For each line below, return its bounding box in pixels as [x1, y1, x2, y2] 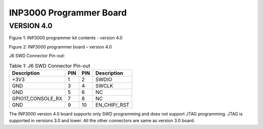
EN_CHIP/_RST [95, 101, 130, 108]
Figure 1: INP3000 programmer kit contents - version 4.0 [9, 35, 123, 41]
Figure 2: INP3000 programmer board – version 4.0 [9, 44, 112, 49]
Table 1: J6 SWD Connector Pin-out [9, 62, 90, 69]
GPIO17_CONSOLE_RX [12, 95, 63, 102]
